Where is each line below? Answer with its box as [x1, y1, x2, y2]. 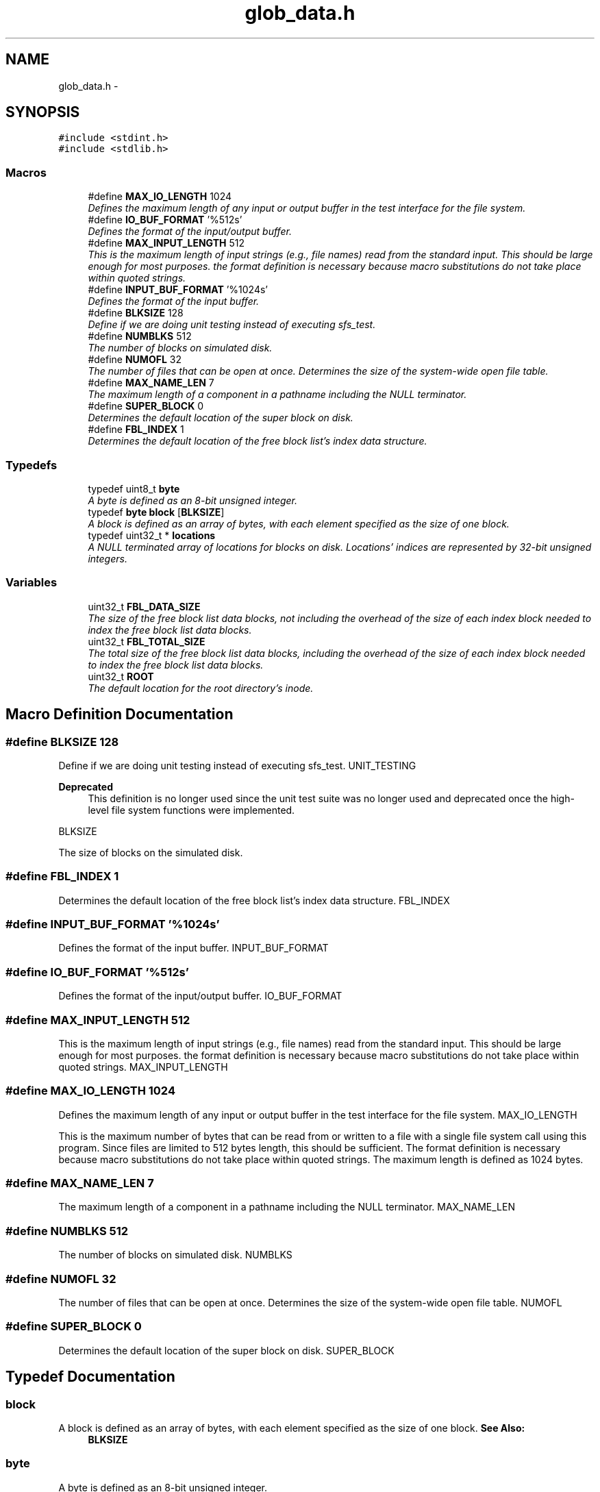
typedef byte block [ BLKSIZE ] [88, 506, 225, 518]
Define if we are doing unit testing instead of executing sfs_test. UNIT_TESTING [58, 759, 416, 771]
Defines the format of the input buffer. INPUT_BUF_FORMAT [58, 942, 329, 954]
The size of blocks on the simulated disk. [58, 846, 243, 858]
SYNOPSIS [5, 103, 80, 121]
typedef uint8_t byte [88, 482, 180, 495]
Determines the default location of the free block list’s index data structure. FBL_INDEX [58, 894, 450, 906]
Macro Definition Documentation [5, 706, 234, 723]
